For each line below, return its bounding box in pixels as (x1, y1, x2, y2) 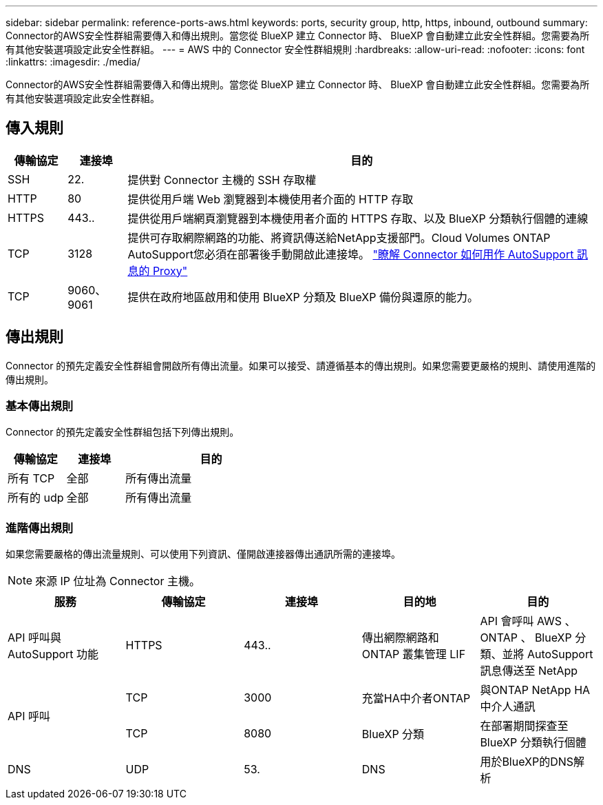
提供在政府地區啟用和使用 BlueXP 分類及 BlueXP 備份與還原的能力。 (127, 289, 479, 304)
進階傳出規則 (6, 520, 74, 535)
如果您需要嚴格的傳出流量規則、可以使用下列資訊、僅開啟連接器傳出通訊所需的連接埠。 (6, 548, 401, 560)
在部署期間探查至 (480, 719, 569, 733)
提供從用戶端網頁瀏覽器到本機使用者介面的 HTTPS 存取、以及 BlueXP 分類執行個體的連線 (127, 211, 589, 225)
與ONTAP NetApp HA (480, 683, 591, 697)
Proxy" (152, 263, 188, 278)
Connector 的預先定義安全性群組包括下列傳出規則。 (6, 426, 240, 438)
